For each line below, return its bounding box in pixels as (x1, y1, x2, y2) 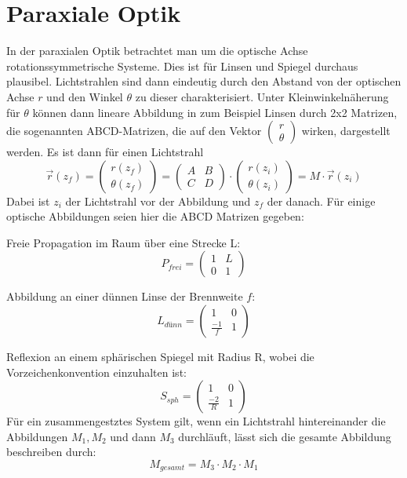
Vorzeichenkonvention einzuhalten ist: (6, 363, 187, 380)
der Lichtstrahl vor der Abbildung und (65, 192, 251, 209)
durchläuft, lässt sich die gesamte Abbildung (178, 428, 391, 444)
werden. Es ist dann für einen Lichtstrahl (6, 144, 204, 160)
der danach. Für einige (267, 192, 376, 209)
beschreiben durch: (6, 443, 96, 460)
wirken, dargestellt (301, 122, 391, 139)
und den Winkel (46, 88, 123, 104)
